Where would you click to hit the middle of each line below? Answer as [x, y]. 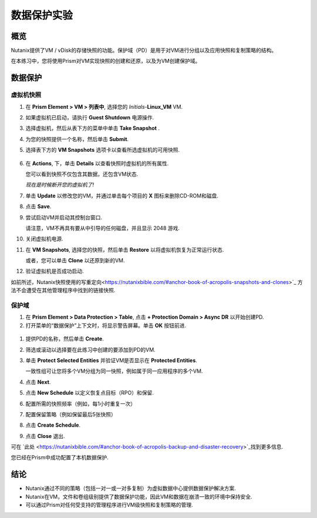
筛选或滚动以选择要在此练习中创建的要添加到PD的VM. [90, 349]
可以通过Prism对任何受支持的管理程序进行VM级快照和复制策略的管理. [109, 505]
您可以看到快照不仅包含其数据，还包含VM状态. [82, 174]
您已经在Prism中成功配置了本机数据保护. [60, 457]
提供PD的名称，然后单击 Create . [65, 339]
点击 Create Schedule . [53, 425]
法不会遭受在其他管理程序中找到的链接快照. [63, 290]
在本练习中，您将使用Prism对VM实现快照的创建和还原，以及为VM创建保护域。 [106, 61]
